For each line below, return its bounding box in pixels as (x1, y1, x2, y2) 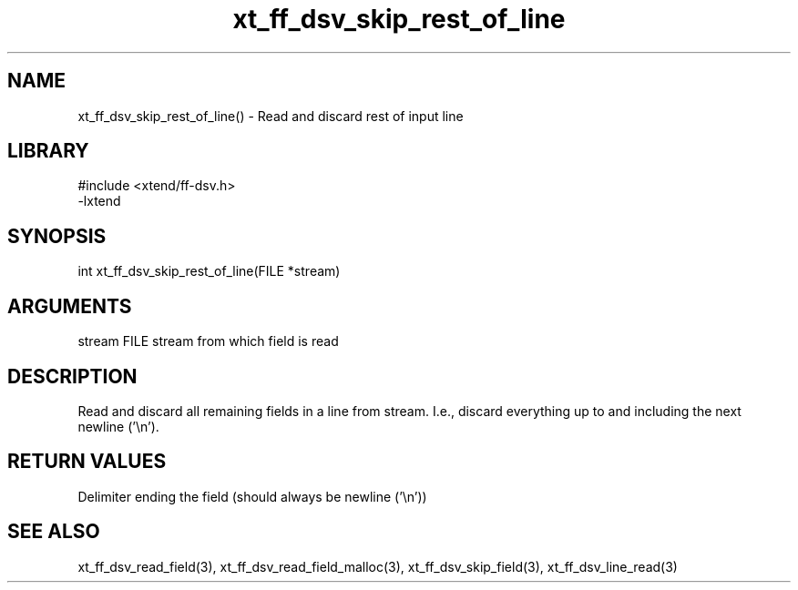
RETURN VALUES (7, 450, 167, 473)
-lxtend (77, 193, 121, 209)
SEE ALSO (7, 520, 100, 544)
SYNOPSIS (7, 224, 107, 248)
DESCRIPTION (7, 364, 138, 388)
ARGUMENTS (7, 294, 132, 318)
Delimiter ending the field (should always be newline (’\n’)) (77, 488, 427, 504)
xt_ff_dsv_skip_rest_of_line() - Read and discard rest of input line (77, 107, 464, 124)
